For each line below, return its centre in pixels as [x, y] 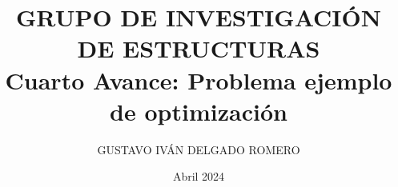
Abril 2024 [199, 176]
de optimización [199, 111]
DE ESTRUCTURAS [199, 48]
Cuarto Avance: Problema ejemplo [199, 80]
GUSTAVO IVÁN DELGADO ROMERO [199, 149]
